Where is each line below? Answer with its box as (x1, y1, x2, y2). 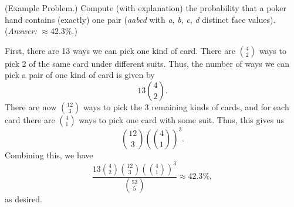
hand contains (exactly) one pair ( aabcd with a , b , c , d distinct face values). (5, 13, 276, 25)
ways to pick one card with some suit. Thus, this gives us (79, 113, 285, 125)
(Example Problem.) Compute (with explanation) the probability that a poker (5, 2, 287, 13)
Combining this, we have (5, 149, 93, 161)
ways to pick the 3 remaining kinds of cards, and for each (83, 100, 289, 113)
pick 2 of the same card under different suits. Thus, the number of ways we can (5, 57, 290, 69)
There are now (5, 100, 57, 113)
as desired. (5, 193, 42, 205)
